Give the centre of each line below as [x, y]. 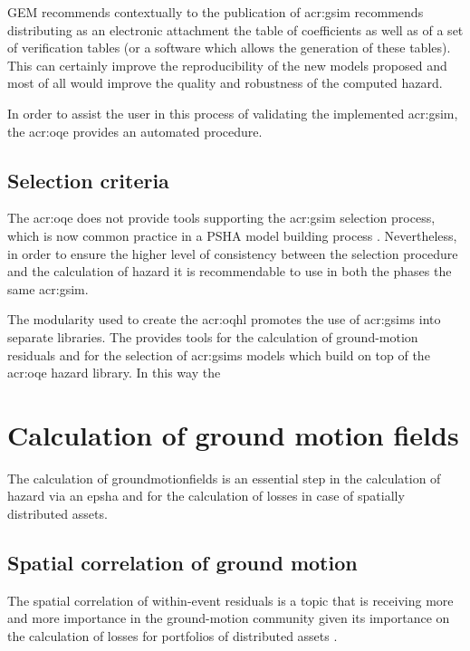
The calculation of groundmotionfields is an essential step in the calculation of [224, 478]
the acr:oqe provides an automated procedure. [135, 131]
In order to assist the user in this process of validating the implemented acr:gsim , [233, 113]
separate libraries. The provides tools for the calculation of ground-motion [213, 336]
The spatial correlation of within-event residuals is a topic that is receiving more [230, 600]
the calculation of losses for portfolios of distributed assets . [173, 636]
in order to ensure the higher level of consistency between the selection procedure [233, 253]
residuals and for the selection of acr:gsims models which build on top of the [219, 354]
